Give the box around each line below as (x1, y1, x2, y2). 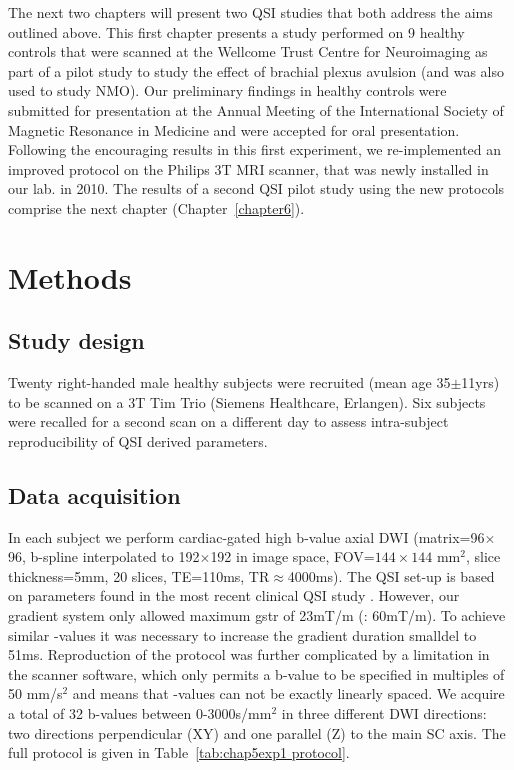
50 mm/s (8, 683, 63, 704)
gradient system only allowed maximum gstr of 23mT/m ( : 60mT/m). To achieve (8, 605, 506, 626)
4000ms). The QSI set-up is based (287, 565, 495, 586)
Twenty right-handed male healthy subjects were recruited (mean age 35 (8, 372, 451, 393)
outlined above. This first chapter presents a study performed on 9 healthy (8, 21, 465, 42)
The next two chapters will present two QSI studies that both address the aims (8, 2, 493, 22)
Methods (8, 256, 132, 297)
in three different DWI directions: (281, 703, 487, 724)
